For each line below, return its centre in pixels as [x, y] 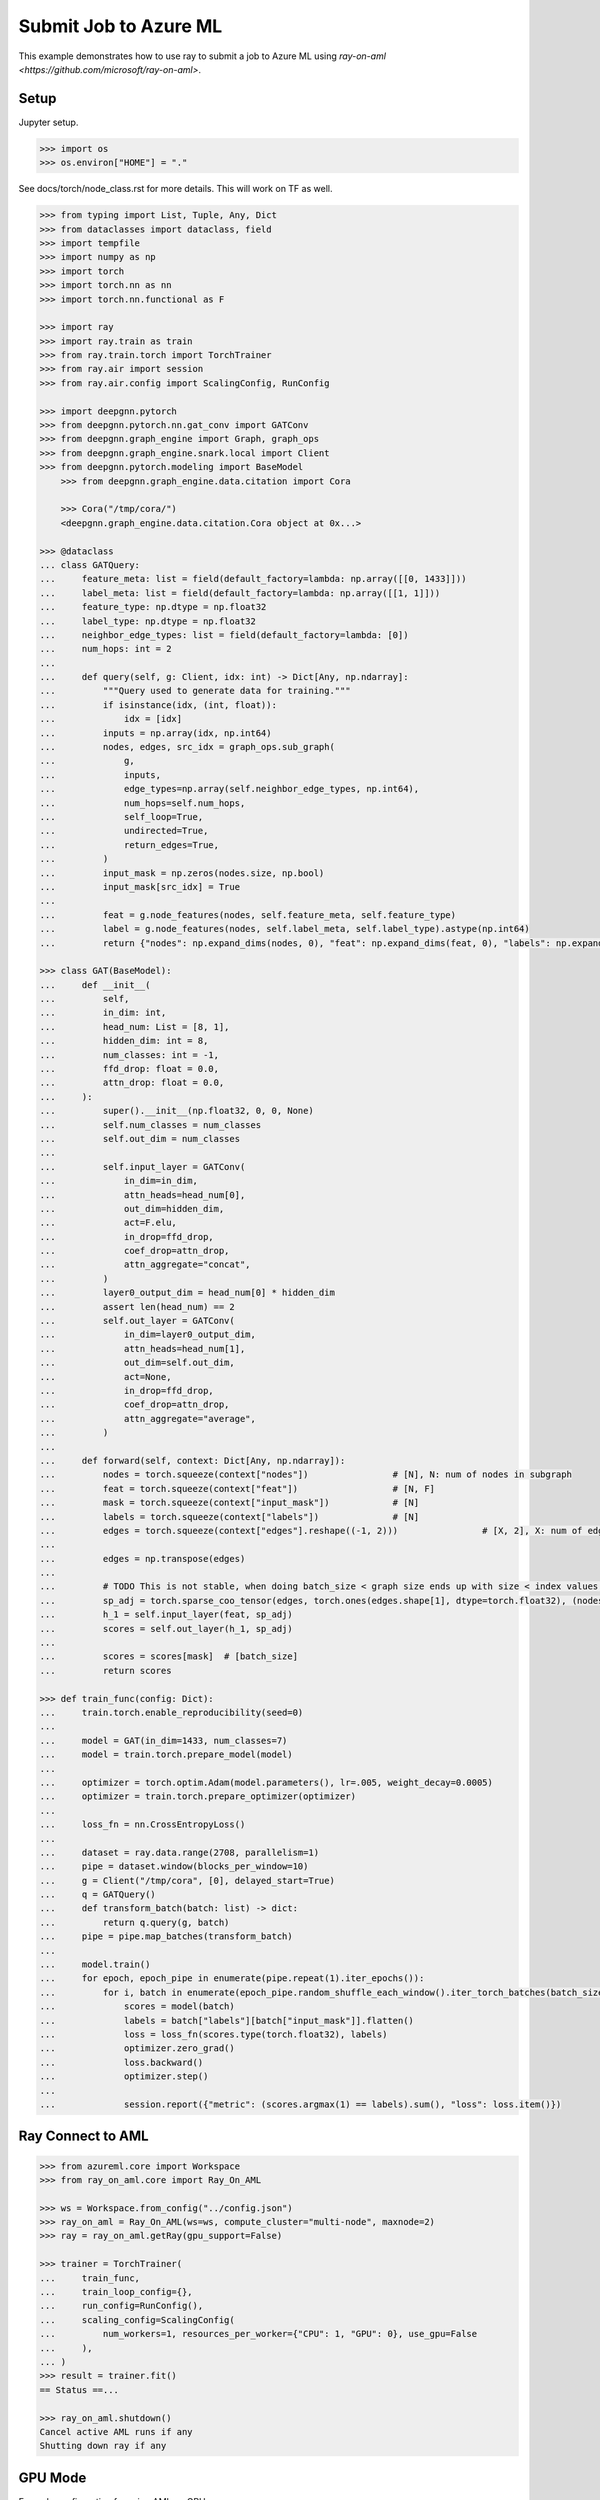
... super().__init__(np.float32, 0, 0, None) [176, 1111]
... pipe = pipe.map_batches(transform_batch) [166, 1936]
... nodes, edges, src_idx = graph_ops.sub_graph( [187, 747]
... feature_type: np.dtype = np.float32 [153, 607]
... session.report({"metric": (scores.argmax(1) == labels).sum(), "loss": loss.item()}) [300, 2104]
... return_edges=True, [129, 844]
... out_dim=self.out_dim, [137, 1363]
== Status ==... [79, 2389]
